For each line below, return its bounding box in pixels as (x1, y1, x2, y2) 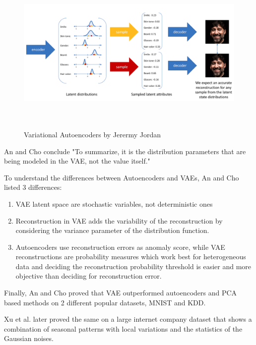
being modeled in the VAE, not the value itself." (4, 156, 150, 166)
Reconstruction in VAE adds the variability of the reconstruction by (15, 215, 223, 226)
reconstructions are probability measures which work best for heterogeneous (15, 251, 246, 262)
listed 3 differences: (4, 182, 62, 192)
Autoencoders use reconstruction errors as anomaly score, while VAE (15, 241, 225, 252)
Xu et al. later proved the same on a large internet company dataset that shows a (4, 314, 252, 324)
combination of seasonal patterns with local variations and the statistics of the (4, 323, 243, 334)
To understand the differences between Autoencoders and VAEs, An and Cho (4, 172, 239, 182)
